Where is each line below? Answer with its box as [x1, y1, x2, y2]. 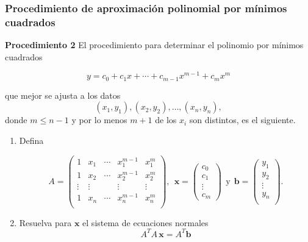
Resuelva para [19, 216, 72, 229]
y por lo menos [71, 113, 127, 126]
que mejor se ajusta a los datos [5, 88, 121, 101]
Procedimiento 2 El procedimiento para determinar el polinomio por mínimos [5, 38, 304, 51]
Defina [19, 134, 44, 147]
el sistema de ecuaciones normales [82, 216, 209, 229]
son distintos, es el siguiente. [189, 113, 296, 126]
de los [155, 113, 177, 126]
